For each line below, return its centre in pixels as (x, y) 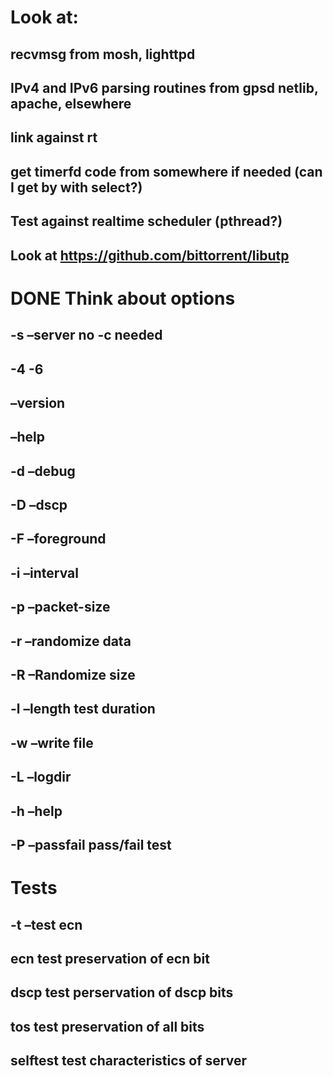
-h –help (36, 811)
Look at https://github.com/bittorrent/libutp (150, 255)
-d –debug (43, 471)
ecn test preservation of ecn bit (110, 958)
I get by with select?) (76, 187)
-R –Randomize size (73, 675)
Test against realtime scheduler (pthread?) (146, 221)
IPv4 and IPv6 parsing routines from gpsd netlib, (164, 87)
